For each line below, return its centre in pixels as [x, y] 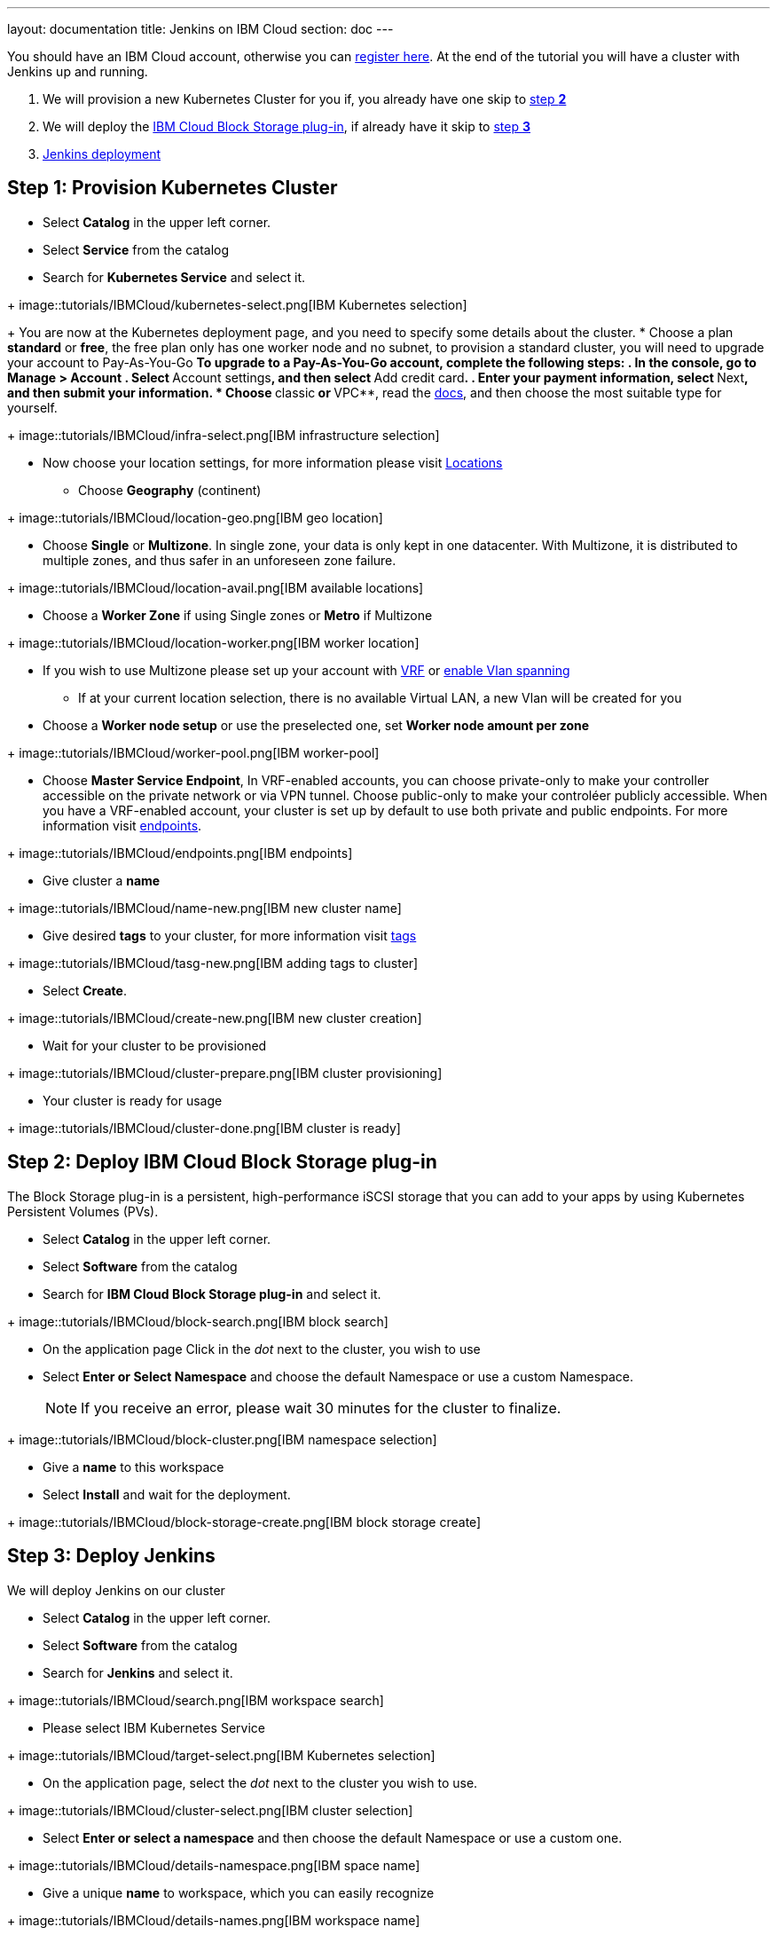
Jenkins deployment [102, 154]
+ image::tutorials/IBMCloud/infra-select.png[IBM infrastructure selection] [224, 435]
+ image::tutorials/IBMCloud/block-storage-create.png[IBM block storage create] [244, 1522]
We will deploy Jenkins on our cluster [116, 1590]
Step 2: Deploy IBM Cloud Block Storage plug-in [222, 1162]
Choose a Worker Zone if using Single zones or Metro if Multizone [238, 615]
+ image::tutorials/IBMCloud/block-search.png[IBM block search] [198, 1321]
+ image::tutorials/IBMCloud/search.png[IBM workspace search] [196, 1700]
